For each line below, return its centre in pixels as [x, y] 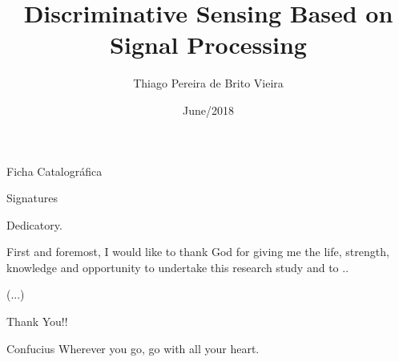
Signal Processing [208, 45]
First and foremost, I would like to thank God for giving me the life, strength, [198, 252]
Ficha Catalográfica [54, 171]
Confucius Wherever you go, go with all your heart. [133, 348]
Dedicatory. [34, 224]
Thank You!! [37, 321]
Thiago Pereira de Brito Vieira [208, 83]
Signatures [32, 198]
